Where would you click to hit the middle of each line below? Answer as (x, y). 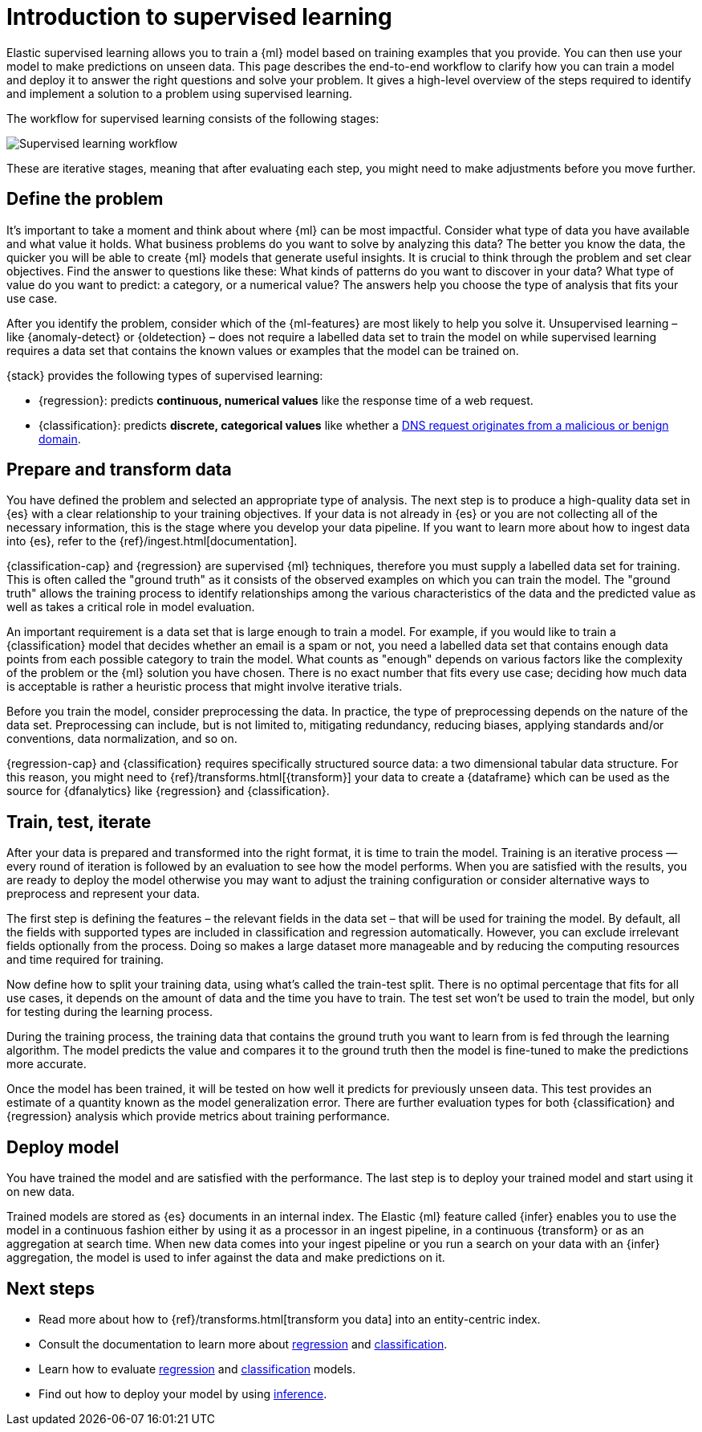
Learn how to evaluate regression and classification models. (197, 1369)
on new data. (41, 1192)
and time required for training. (85, 960)
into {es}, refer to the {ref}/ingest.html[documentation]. (152, 541)
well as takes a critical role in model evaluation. (131, 607)
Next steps (51, 1288)
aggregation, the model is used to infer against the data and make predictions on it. (226, 1258)
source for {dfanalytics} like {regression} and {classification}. (168, 791)
